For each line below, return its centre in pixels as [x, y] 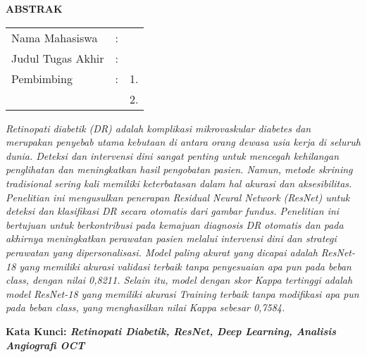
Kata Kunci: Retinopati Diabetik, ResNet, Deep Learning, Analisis [171, 331]
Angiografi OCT [45, 345]
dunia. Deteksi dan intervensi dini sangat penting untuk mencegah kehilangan [173, 155]
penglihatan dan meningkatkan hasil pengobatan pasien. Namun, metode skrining [179, 169]
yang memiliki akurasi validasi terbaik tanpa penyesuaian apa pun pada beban [185, 266]
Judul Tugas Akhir [58, 58]
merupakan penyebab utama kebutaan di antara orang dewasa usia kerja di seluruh [183, 142]
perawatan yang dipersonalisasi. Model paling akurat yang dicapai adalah [162, 252]
